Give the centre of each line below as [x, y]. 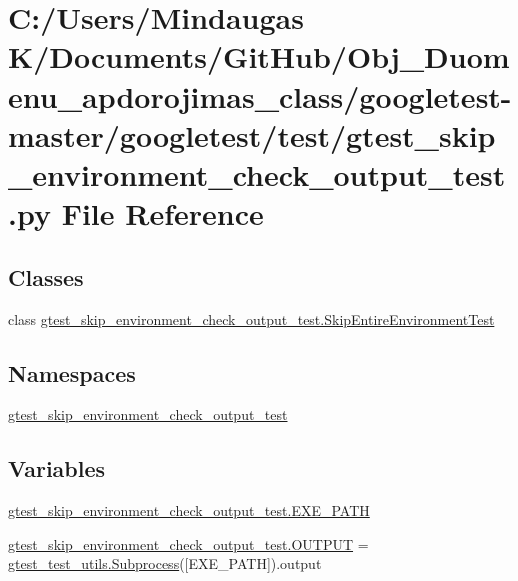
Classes [46, 276]
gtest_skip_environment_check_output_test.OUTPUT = [188, 543]
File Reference [162, 213]
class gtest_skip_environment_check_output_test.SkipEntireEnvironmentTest [251, 318]
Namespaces [72, 372]
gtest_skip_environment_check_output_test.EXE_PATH [189, 510]
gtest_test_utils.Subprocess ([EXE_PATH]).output [165, 563]
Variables [57, 468]
